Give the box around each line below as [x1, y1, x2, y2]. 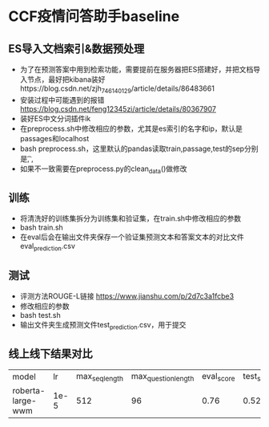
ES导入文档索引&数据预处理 [8, 42, 145, 55]
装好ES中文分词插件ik [19, 113, 91, 123]
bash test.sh [19, 311, 62, 320]
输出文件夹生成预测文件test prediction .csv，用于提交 [19, 320, 187, 331]
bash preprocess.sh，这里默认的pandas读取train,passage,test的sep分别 [19, 144, 259, 153]
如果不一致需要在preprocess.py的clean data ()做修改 [19, 164, 187, 175]
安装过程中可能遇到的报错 [19, 95, 105, 104]
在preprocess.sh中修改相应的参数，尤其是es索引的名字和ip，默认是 [19, 124, 243, 133]
